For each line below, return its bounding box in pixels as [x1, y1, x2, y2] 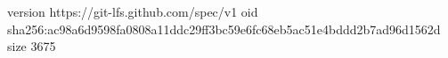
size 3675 [7, 37, 56, 55]
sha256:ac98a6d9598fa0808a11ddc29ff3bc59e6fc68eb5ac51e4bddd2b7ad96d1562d [7, 19, 441, 38]
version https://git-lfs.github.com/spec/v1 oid [7, 3, 258, 20]
